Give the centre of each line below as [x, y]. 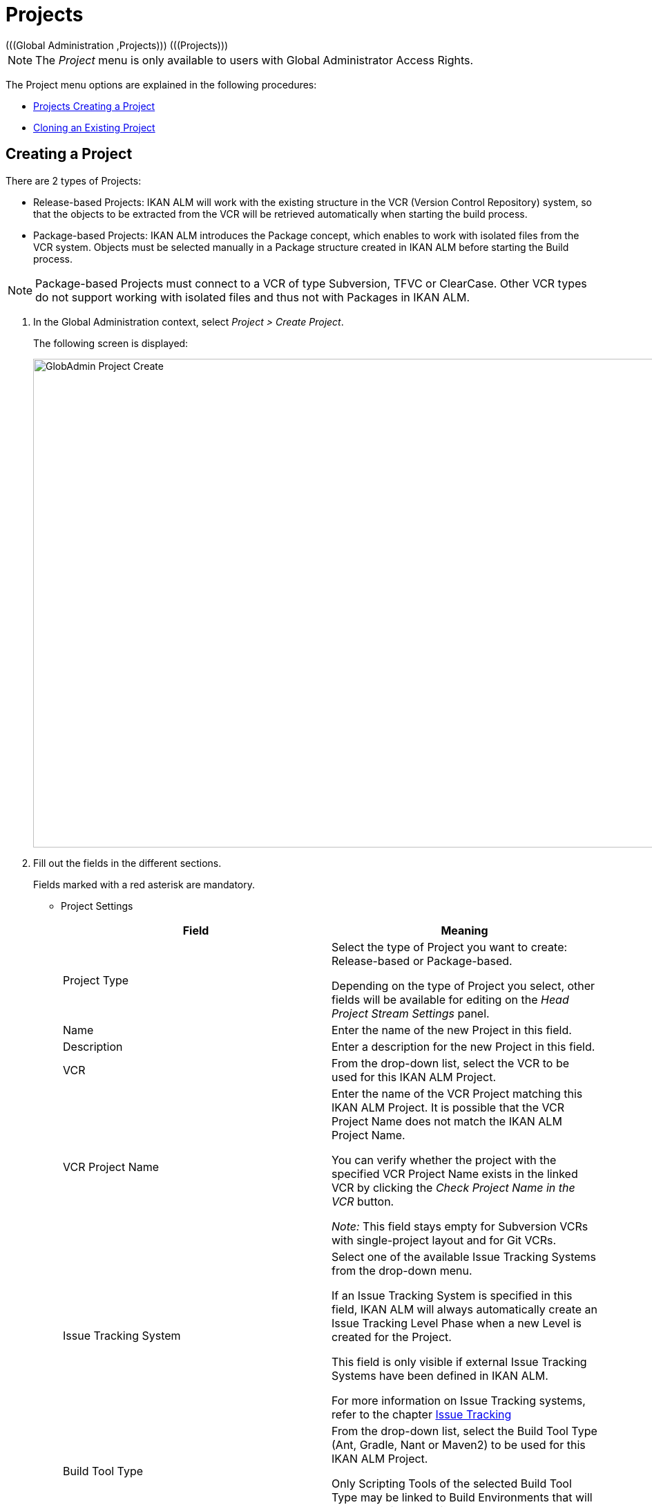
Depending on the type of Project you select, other [463, 985]
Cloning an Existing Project [94, 127]
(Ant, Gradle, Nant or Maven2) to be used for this [459, 1444]
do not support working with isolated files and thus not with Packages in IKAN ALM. [253, 297]
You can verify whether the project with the [444, 1160]
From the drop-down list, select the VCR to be [451, 1063]
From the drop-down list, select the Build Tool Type [464, 1431]
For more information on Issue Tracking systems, [459, 1400]
